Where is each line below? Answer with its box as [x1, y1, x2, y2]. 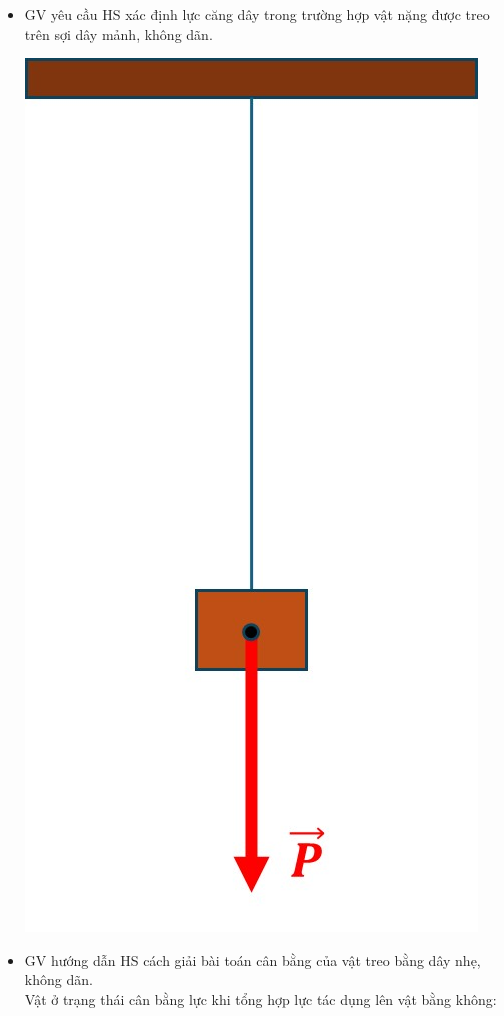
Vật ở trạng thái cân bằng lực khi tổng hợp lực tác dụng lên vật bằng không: [24, 988, 497, 1009]
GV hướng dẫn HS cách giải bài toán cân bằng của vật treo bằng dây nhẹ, [24, 949, 481, 970]
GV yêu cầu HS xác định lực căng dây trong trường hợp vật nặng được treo [24, 4, 490, 24]
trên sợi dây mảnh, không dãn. [24, 23, 213, 44]
